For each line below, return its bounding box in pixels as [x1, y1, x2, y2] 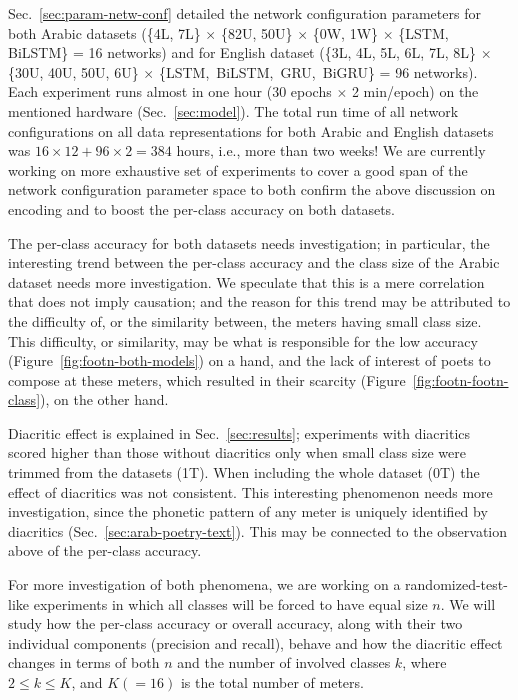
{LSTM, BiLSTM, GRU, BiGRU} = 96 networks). [158, 61, 478, 82]
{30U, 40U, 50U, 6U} [8, 61, 139, 82]
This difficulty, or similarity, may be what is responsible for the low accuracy [8, 330, 478, 351]
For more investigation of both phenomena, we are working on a [8, 574, 401, 595]
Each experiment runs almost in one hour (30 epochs [8, 81, 332, 102]
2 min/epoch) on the [351, 81, 479, 102]
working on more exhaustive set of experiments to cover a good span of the [8, 159, 468, 180]
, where [402, 652, 447, 673]
